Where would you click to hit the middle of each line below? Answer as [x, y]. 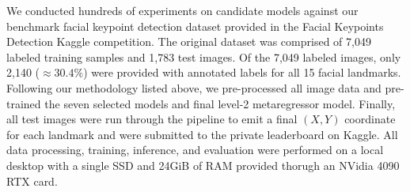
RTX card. [32, 181]
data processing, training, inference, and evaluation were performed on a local [195, 150]
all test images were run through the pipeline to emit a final [152, 119]
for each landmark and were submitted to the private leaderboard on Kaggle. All [202, 134]
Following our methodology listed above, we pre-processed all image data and [194, 87]
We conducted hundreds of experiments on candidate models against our [182, 10]
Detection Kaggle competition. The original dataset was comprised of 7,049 [189, 41]
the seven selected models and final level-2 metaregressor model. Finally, [220, 103]
